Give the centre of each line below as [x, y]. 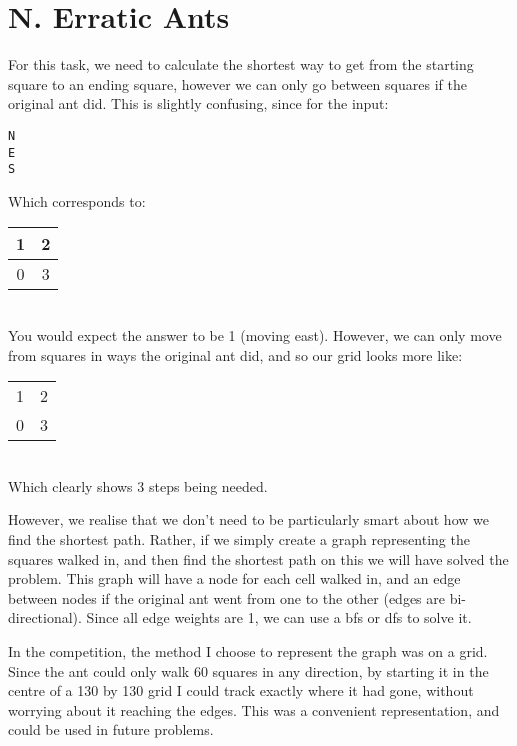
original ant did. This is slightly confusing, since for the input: [198, 103]
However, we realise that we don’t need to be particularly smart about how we [248, 519]
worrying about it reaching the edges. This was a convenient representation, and [254, 709]
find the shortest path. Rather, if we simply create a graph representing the [239, 539]
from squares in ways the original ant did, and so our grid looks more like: [235, 354]
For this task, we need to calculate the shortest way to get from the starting [241, 64]
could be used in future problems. [111, 729]
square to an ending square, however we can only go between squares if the [237, 83]
